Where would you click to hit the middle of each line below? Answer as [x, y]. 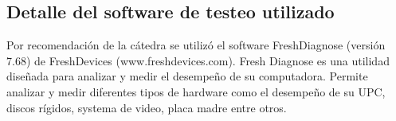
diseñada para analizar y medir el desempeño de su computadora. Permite [187, 76]
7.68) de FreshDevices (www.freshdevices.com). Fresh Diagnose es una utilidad [198, 60]
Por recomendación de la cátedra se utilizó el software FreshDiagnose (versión [196, 45]
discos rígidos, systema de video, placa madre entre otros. [147, 107]
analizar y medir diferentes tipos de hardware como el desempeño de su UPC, [196, 91]
